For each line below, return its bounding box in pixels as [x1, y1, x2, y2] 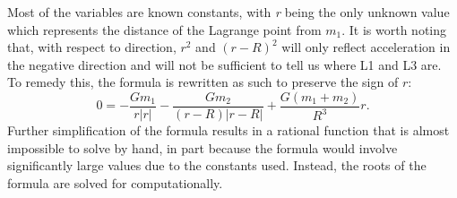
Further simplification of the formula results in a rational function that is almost [7, 121, 450, 140]
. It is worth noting [341, 20, 447, 39]
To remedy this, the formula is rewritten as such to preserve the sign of [7, 73, 399, 91]
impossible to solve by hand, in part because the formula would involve [7, 138, 398, 157]
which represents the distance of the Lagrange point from [7, 20, 322, 39]
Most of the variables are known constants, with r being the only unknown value [7, 3, 450, 21]
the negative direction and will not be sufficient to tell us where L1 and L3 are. [7, 55, 442, 73]
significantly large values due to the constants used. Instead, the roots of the [7, 156, 427, 175]
